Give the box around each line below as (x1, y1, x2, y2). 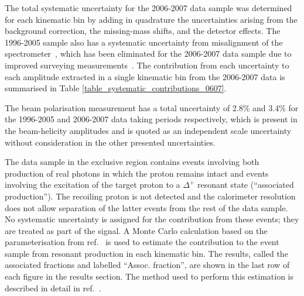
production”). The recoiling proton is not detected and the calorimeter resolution (5, 190, 296, 202)
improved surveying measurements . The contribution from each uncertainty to (5, 58, 289, 71)
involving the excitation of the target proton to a (5, 178, 180, 191)
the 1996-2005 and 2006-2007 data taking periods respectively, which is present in (5, 113, 298, 125)
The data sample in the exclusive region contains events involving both (5, 156, 259, 168)
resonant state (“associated (197, 178, 294, 191)
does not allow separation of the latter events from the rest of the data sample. (5, 201, 288, 214)
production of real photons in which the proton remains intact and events (5, 167, 269, 179)
